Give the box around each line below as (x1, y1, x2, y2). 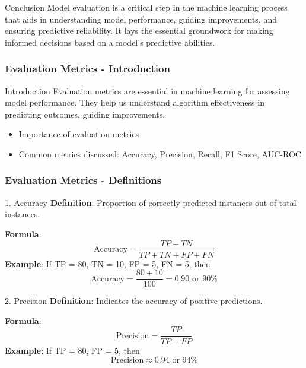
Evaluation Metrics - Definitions (5, 173, 162, 188)
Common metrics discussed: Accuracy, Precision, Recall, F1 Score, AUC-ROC (18, 147, 301, 160)
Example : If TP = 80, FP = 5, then (5, 344, 140, 356)
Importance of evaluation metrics (18, 128, 139, 140)
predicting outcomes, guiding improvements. (5, 107, 165, 120)
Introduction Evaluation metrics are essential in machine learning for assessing (5, 84, 290, 97)
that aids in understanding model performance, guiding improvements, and (5, 12, 277, 25)
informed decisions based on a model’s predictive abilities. (5, 36, 215, 48)
